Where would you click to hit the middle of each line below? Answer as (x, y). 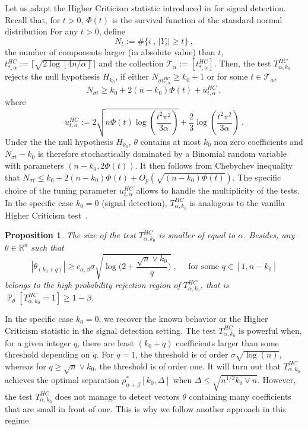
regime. (18, 420)
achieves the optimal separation (62, 379)
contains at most (171, 141)
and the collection (131, 63)
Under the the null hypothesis (59, 141)
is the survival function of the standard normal (197, 19)
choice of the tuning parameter (61, 190)
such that (47, 247)
